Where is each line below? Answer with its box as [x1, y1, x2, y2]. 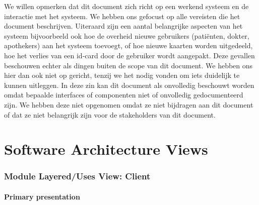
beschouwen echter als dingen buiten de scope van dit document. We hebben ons [4, 60, 253, 70]
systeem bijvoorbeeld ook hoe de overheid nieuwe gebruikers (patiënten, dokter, [4, 30, 249, 41]
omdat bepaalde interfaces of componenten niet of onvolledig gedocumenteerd [4, 89, 243, 100]
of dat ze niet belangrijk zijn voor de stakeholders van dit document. [4, 109, 216, 120]
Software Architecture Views [4, 139, 208, 159]
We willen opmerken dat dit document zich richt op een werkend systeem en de [4, 1, 249, 11]
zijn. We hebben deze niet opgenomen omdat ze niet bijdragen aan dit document [4, 99, 253, 110]
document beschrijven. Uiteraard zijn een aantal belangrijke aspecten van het [4, 21, 243, 31]
